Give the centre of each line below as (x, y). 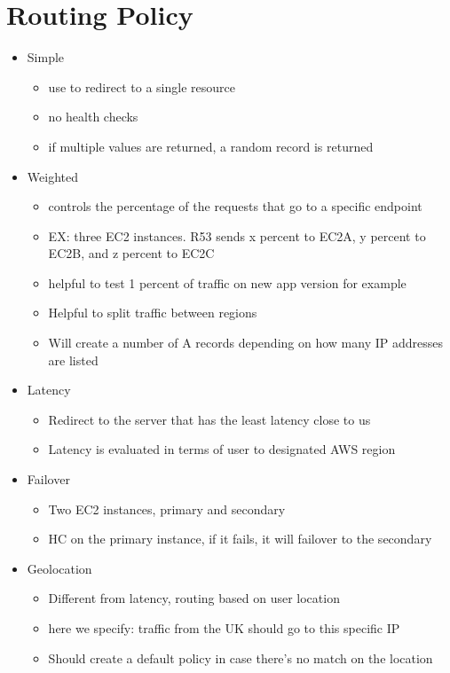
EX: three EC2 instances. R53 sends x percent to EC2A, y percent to (237, 235)
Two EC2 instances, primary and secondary (167, 509)
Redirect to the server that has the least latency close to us (209, 419)
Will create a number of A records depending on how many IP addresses (245, 343)
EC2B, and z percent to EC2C (131, 253)
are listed (73, 360)
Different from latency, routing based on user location (194, 598)
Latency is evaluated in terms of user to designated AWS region (222, 449)
